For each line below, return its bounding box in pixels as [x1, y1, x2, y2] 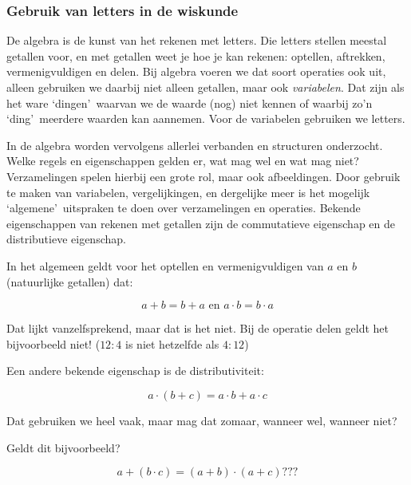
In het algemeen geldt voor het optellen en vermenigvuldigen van [6, 257, 324, 274]
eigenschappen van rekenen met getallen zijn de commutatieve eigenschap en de [6, 215, 396, 231]
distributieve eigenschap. [6, 231, 126, 247]
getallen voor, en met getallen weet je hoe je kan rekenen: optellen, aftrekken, [6, 47, 385, 64]
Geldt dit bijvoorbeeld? [6, 439, 121, 455]
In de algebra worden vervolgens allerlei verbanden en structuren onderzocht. [6, 136, 383, 153]
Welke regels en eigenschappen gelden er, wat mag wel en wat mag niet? [6, 152, 359, 169]
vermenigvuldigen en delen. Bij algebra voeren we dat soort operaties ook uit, [6, 63, 386, 80]
